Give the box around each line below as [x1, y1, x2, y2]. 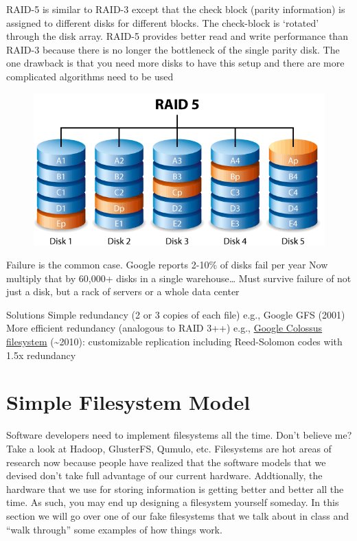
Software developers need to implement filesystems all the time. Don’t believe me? [6, 428, 352, 442]
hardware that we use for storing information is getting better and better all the [6, 481, 344, 496]
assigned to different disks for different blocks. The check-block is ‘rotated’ [6, 15, 319, 30]
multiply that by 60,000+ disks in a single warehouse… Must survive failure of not [6, 270, 352, 285]
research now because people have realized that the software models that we [6, 454, 326, 469]
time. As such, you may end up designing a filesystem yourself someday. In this [6, 495, 339, 509]
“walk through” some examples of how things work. [6, 522, 222, 536]
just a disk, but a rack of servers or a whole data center [6, 284, 240, 299]
